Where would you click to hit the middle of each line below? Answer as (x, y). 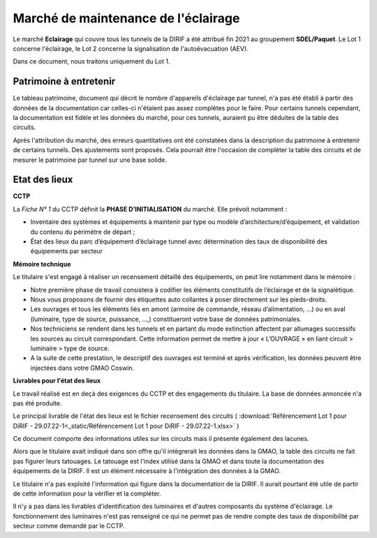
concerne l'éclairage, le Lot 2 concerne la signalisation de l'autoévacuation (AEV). (131, 48)
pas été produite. (37, 403)
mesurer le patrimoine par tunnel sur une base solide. (90, 160)
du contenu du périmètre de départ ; (83, 232)
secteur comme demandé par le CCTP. (69, 526)
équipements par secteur (67, 251)
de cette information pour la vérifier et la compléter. (87, 494)
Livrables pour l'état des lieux (57, 381)
